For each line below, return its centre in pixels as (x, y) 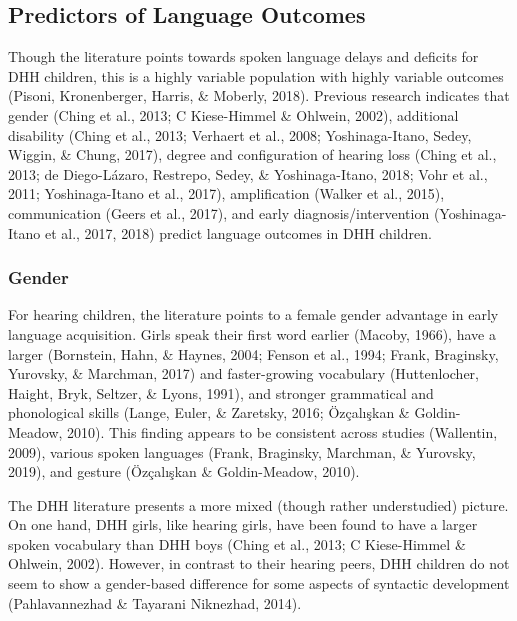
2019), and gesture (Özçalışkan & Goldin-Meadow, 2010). (184, 471)
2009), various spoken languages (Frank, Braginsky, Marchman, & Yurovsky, (242, 451)
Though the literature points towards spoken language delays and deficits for (243, 56)
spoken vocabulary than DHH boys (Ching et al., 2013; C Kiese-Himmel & (237, 543)
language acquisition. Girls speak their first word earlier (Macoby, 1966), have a (252, 333)
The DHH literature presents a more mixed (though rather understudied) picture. (258, 504)
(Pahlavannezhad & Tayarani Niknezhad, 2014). (155, 602)
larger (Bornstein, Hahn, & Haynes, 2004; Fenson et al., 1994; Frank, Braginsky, (253, 353)
